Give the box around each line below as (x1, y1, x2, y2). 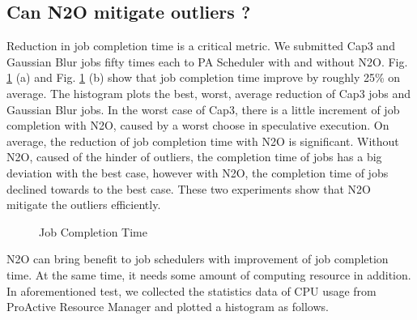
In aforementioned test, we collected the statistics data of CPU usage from (6, 282, 377, 299)
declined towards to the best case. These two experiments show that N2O (6, 180, 372, 197)
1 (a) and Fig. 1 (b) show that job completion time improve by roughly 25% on (6, 69, 401, 86)
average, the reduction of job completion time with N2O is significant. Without (6, 132, 399, 149)
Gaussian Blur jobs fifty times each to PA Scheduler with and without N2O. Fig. (6, 53, 408, 70)
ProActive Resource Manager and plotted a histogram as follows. (6, 298, 329, 315)
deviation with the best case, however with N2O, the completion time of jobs (6, 164, 389, 181)
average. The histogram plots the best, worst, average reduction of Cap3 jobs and (6, 84, 411, 101)
